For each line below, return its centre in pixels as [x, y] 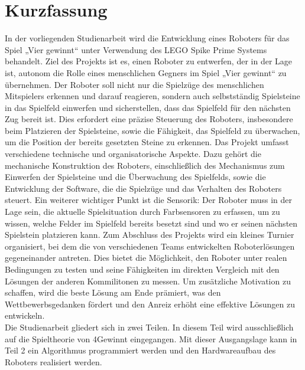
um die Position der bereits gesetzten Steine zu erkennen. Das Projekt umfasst [147, 142]
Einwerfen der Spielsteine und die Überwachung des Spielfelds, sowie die [135, 177]
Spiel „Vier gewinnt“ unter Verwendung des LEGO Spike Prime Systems [136, 49]
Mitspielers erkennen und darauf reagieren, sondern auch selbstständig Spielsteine [152, 96]
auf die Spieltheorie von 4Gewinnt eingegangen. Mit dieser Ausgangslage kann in [151, 338]
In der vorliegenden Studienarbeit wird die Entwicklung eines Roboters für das [147, 38]
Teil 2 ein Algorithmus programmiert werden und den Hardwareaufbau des [140, 350]
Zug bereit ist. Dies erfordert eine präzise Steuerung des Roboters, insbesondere [149, 119]
